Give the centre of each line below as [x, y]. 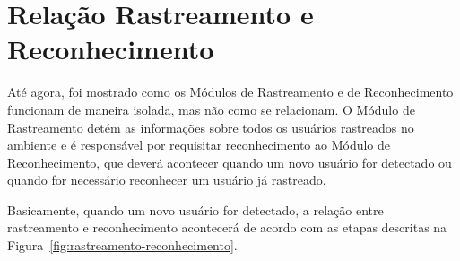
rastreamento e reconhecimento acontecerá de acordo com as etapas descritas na [227, 227]
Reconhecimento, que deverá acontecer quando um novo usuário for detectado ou [230, 162]
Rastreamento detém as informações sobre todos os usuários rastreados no [211, 127]
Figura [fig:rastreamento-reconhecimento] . [122, 245]
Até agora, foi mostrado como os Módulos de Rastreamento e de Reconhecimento [230, 92]
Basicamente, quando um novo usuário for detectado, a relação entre [195, 209]
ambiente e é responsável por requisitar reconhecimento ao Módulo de [199, 145]
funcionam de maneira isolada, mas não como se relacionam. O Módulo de [211, 109]
